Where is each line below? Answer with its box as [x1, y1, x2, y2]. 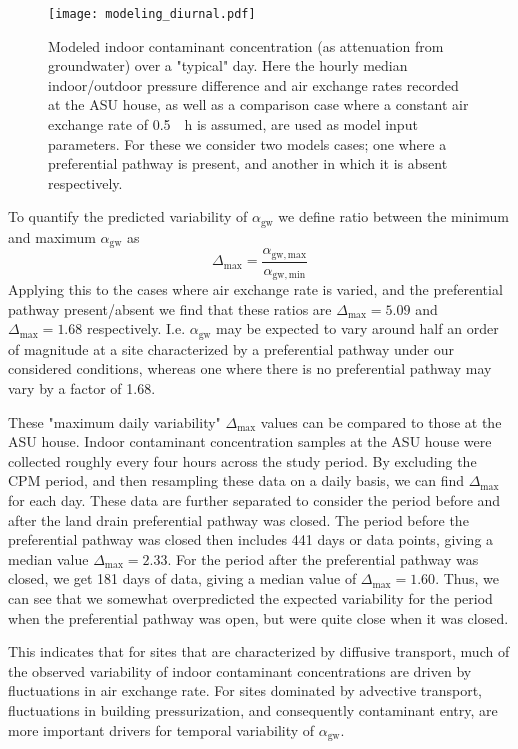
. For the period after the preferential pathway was [167, 548, 479, 569]
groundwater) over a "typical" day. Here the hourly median [48, 55, 408, 76]
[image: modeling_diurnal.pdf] [48, 7, 256, 21]
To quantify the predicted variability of [8, 206, 248, 227]
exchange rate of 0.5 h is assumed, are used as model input [48, 114, 418, 135]
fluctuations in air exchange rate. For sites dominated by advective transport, [8, 680, 482, 701]
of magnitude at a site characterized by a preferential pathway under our [8, 338, 454, 359]
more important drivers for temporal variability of [8, 719, 315, 740]
